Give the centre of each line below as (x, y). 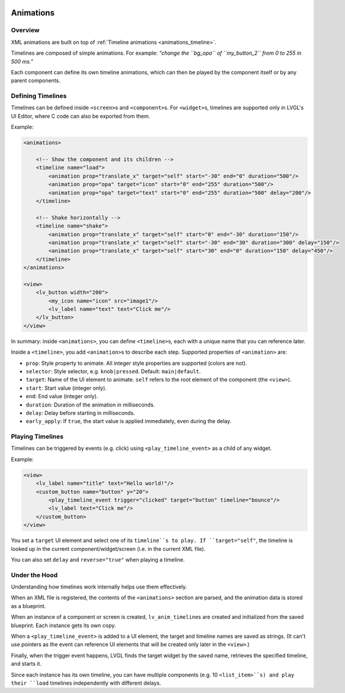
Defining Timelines (39, 96)
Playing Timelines (37, 437)
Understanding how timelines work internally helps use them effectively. (99, 587)
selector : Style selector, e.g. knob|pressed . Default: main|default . (113, 371)
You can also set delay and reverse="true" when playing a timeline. (98, 559)
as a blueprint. (28, 606)
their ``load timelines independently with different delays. (86, 683)
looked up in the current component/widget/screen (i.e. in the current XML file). (108, 549)
